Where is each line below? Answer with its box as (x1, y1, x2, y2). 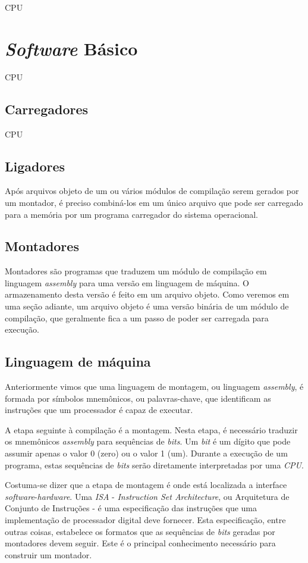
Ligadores (5, 157, 65, 175)
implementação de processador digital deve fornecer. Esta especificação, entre (5, 514, 286, 526)
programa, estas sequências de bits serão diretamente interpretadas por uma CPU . (5, 458, 304, 471)
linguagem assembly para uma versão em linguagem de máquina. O (5, 276, 249, 289)
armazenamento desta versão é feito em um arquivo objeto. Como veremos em (5, 288, 290, 301)
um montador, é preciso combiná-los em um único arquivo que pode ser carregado (5, 196, 303, 208)
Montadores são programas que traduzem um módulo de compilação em (5, 265, 267, 277)
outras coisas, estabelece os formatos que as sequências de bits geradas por (5, 525, 275, 537)
